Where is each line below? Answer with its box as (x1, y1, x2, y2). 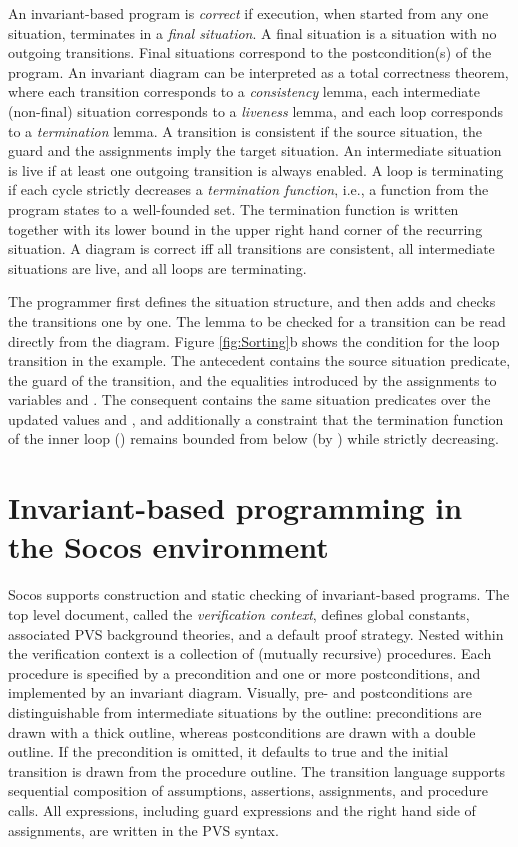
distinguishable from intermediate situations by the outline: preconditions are (8, 701, 482, 722)
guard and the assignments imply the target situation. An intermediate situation (8, 140, 502, 161)
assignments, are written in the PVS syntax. (8, 819, 279, 840)
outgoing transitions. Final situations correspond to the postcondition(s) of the (8, 42, 492, 63)
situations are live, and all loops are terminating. (8, 257, 307, 278)
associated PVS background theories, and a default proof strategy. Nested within (8, 623, 504, 644)
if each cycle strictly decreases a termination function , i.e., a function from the (8, 179, 489, 200)
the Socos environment (8, 526, 329, 567)
